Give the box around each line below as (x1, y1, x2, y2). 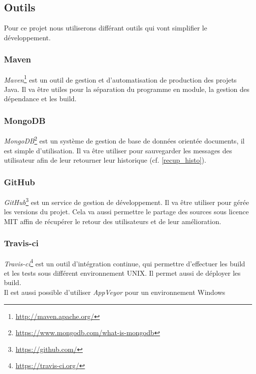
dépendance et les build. (4, 93, 77, 104)
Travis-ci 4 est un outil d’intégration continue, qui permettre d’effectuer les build (4, 257, 245, 268)
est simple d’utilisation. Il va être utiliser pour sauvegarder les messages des (4, 145, 232, 155)
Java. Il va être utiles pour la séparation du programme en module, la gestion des (4, 84, 250, 94)
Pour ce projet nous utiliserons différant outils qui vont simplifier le (4, 23, 207, 33)
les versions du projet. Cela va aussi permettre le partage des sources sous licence (4, 206, 249, 217)
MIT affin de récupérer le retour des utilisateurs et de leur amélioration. (4, 216, 222, 226)
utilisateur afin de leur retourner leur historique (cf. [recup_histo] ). (4, 155, 206, 165)
